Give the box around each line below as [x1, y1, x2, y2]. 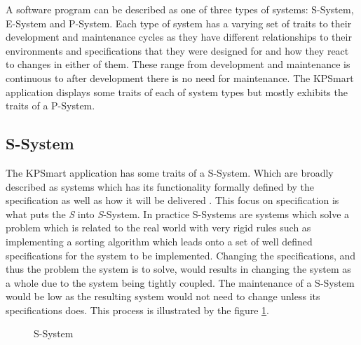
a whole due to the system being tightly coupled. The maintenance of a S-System [6, 275, 355, 290]
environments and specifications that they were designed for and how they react [6, 43, 349, 57]
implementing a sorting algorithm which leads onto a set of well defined [6, 234, 313, 248]
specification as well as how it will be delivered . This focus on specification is [6, 193, 339, 208]
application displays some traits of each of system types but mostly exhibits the [6, 84, 348, 99]
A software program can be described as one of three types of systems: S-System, [6, 2, 354, 16]
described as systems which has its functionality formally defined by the [6, 179, 315, 194]
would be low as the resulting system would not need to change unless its [6, 289, 320, 304]
